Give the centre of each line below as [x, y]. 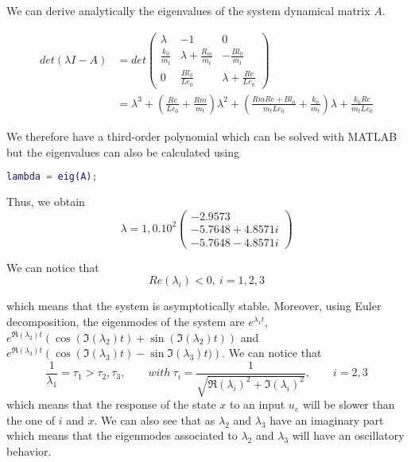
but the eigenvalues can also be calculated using [123, 151]
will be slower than [349, 404]
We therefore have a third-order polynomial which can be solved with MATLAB [202, 136]
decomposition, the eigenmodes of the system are [126, 321]
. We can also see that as [155, 419]
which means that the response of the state [111, 404]
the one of [31, 419]
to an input [257, 404]
